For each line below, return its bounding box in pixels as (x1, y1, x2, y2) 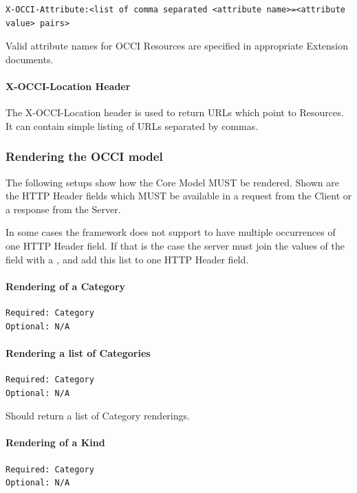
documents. (6, 52, 54, 66)
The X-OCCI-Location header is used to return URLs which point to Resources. (6, 105, 344, 120)
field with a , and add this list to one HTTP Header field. (6, 252, 249, 266)
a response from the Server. (6, 201, 121, 216)
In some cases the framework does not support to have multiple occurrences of (6, 225, 336, 239)
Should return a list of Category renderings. (6, 408, 190, 423)
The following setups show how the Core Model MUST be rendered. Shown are (6, 175, 339, 189)
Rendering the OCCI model (6, 148, 163, 165)
